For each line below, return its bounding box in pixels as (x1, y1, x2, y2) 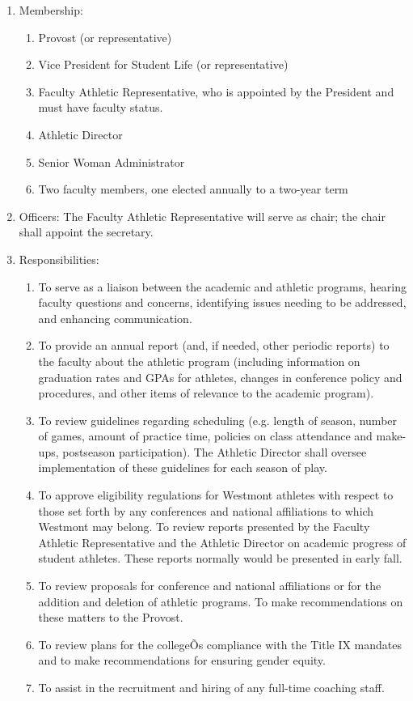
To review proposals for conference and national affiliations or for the (38, 577, 381, 594)
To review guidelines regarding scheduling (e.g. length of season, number (38, 411, 398, 428)
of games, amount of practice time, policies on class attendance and (38, 427, 373, 444)
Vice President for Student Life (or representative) (38, 56, 289, 73)
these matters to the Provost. (38, 609, 183, 626)
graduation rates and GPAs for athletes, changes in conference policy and (38, 368, 402, 385)
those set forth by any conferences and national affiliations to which (38, 502, 374, 519)
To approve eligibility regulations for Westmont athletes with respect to (38, 486, 394, 503)
